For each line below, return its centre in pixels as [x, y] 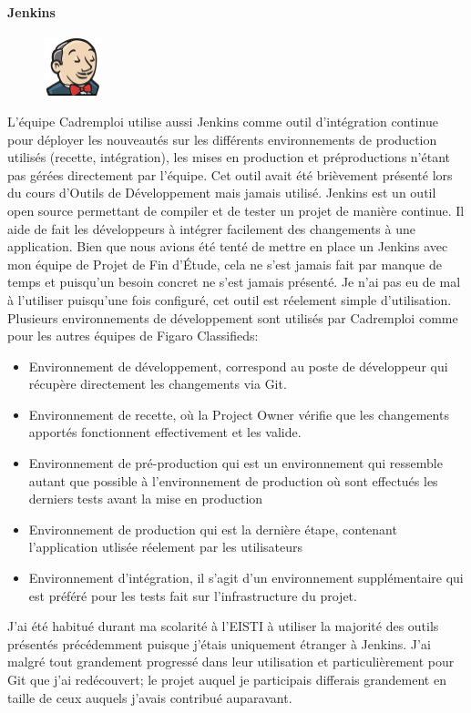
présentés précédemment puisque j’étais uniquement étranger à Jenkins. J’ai [219, 643]
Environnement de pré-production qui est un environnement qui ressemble [235, 463]
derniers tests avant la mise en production [146, 499]
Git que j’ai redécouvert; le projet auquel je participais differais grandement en [227, 680]
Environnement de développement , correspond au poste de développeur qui [238, 366]
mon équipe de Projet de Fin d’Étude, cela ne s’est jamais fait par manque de [225, 264]
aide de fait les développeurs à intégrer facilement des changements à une [211, 228]
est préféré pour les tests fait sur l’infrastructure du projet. [193, 595]
